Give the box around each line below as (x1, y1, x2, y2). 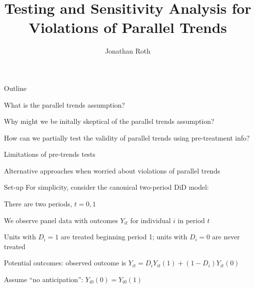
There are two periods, (4, 199, 72, 209)
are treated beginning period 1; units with (60, 231, 188, 242)
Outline (4, 83, 27, 93)
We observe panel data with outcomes (4, 215, 118, 225)
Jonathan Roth (105, 46, 151, 56)
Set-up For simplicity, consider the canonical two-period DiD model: (4, 182, 209, 192)
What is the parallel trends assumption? (4, 99, 125, 110)
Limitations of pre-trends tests (4, 149, 96, 159)
